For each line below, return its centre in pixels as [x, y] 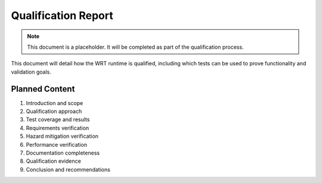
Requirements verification [58, 128]
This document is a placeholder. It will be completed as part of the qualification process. [135, 47]
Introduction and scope [55, 103]
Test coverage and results [58, 119]
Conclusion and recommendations [68, 169]
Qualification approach [54, 111]
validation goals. [31, 72]
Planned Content [43, 89]
